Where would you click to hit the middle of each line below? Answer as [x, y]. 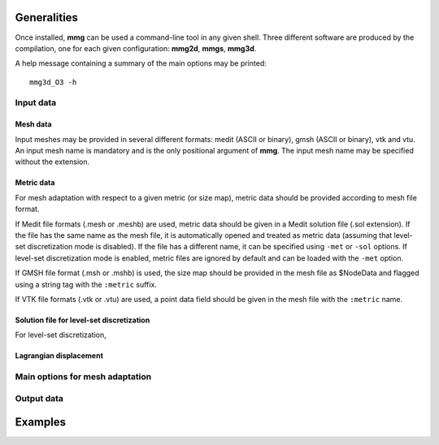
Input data [36, 103]
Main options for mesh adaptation [83, 377]
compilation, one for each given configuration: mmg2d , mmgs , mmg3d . [136, 48]
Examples [41, 422]
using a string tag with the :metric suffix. [86, 284]
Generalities [47, 17]
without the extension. [52, 162]
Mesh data [33, 124]
